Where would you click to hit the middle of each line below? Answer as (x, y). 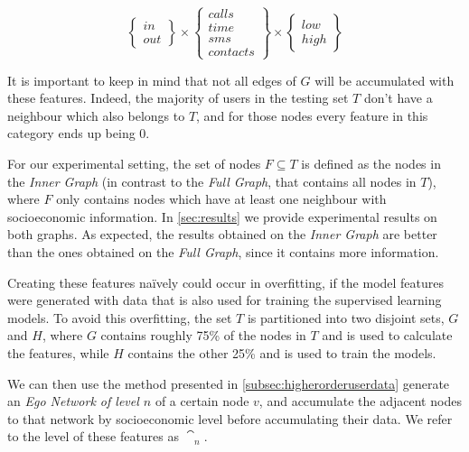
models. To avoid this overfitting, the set (120, 317)
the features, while (58, 352)
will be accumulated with (385, 80)
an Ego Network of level (73, 401)
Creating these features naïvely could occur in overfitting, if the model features (226, 282)
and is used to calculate (387, 335)
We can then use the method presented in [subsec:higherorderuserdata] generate (229, 383)
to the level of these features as (94, 436)
